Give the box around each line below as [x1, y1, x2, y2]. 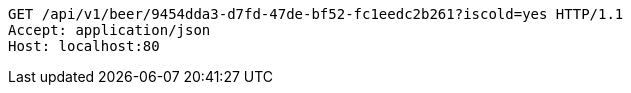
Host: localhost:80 [8, 38, 160, 54]
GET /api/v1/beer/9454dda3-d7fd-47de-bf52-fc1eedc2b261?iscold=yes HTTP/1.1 [8, 6, 624, 22]
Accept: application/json [8, 22, 211, 38]
